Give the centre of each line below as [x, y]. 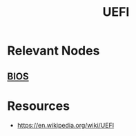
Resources [39, 106]
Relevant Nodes [54, 51]
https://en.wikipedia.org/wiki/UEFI [66, 125]
